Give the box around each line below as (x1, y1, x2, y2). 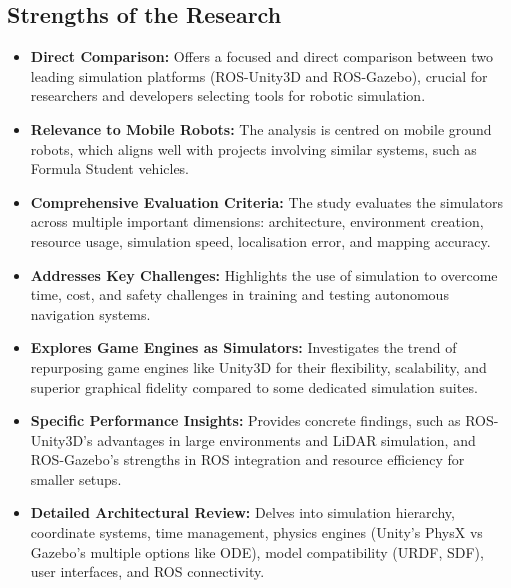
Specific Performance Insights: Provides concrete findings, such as (30, 410, 461, 431)
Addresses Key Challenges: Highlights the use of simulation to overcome (30, 264, 498, 285)
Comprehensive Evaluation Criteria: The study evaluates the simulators (30, 191, 504, 212)
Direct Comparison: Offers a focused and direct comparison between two (30, 46, 494, 67)
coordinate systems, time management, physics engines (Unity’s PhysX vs (30, 522, 483, 543)
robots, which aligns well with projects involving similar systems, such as (30, 138, 477, 159)
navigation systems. (30, 303, 151, 324)
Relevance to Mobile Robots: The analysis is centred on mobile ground (30, 118, 492, 139)
